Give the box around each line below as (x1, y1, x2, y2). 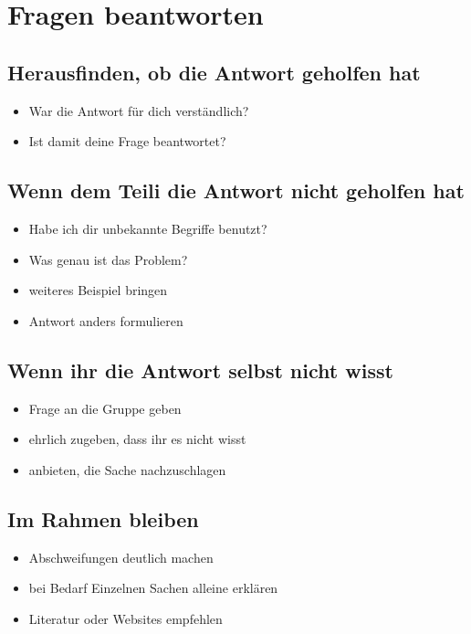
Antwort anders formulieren (28, 311, 183, 330)
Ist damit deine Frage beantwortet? (28, 132, 226, 151)
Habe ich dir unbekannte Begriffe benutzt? (28, 218, 267, 238)
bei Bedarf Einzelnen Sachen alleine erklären (28, 578, 278, 597)
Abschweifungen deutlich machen (28, 547, 214, 566)
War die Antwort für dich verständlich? (28, 100, 249, 120)
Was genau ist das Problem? (28, 249, 188, 269)
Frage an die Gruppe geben (28, 398, 182, 417)
